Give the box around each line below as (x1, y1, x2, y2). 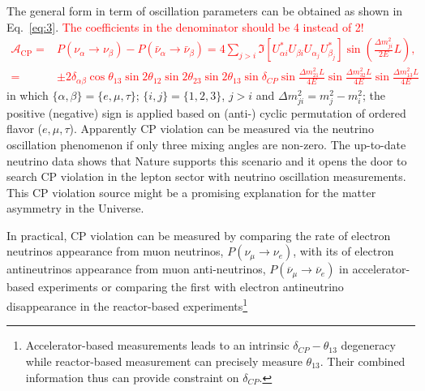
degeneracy (341, 337, 396, 354)
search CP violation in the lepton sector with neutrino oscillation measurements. (6, 168, 406, 185)
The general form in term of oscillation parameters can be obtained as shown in (6, 2, 403, 19)
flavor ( (6, 120, 42, 137)
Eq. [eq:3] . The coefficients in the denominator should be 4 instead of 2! (6, 18, 364, 35)
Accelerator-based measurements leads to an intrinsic (25, 337, 290, 354)
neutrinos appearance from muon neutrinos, (6, 243, 224, 260)
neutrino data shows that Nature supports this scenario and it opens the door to (6, 152, 407, 169)
